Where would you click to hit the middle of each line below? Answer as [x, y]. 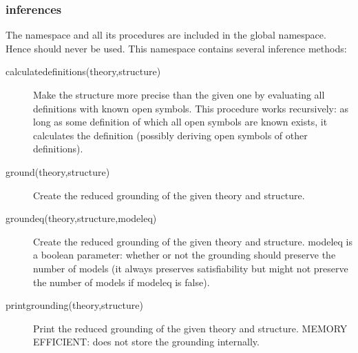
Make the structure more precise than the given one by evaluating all [179, 94]
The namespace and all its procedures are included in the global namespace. [166, 35]
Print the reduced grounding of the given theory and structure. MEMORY [190, 328]
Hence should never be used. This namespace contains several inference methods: [176, 48]
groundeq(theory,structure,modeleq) [81, 218]
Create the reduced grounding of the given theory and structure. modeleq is [193, 241]
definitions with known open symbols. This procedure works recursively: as [191, 108]
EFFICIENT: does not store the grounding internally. [146, 342]
